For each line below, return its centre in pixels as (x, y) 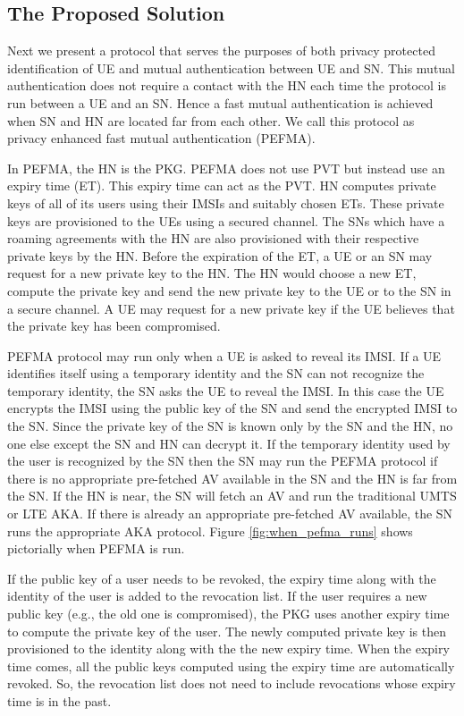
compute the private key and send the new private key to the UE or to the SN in (229, 290)
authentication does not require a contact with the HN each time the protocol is (227, 85)
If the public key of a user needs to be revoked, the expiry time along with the (222, 578)
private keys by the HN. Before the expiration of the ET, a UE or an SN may (220, 255)
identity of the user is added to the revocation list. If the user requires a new (217, 596)
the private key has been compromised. (114, 326)
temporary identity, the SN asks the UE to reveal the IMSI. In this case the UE (226, 390)
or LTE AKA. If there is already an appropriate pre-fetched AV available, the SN (230, 514)
